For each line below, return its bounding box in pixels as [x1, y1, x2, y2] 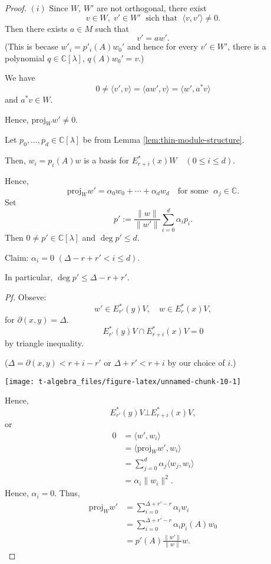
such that [95, 22, 130, 34]
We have [5, 71, 35, 84]
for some [177, 186, 209, 195]
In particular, [5, 271, 53, 283]
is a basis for [84, 154, 130, 166]
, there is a [227, 40, 266, 53]
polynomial [5, 51, 45, 64]
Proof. [5, 2, 27, 14]
